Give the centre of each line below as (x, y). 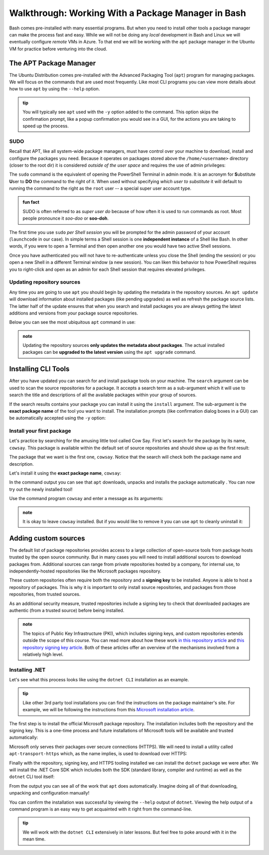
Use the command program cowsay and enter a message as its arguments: (86, 499)
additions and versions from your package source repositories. (74, 313)
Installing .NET (27, 670)
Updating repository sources (45, 282)
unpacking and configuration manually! (49, 793)
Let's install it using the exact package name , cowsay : (65, 473)
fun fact (31, 202)
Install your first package (40, 431)
